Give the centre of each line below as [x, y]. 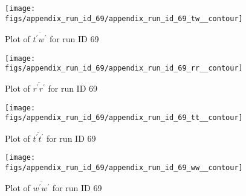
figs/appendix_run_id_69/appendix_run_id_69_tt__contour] [124, 118]
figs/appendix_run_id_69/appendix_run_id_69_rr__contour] [124, 68]
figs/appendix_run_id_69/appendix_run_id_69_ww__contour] [124, 168]
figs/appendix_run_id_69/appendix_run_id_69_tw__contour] [124, 18]
